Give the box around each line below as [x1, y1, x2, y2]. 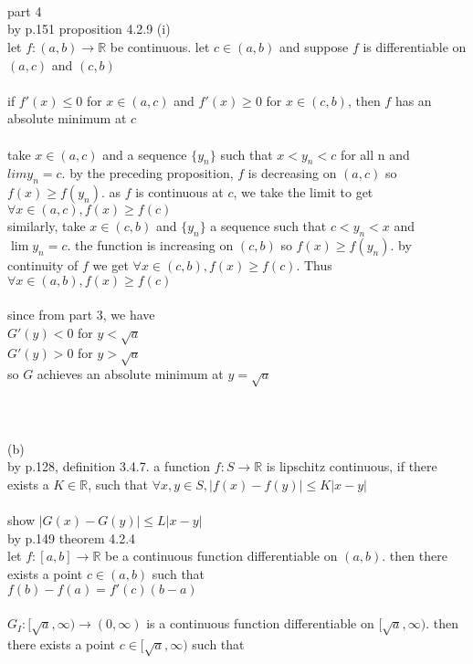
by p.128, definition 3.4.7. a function [7, 457, 211, 476]
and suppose [279, 37, 349, 56]
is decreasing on [247, 163, 337, 183]
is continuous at [135, 183, 224, 202]
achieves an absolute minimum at [37, 364, 224, 384]
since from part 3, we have [7, 305, 155, 324]
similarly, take [7, 216, 86, 236]
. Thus [296, 255, 332, 274]
